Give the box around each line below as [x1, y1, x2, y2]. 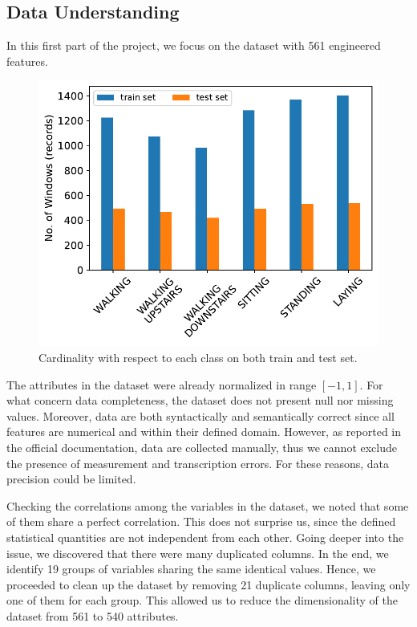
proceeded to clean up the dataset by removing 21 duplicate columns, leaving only [6, 576, 411, 592]
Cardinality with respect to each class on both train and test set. [38, 348, 358, 365]
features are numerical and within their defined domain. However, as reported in [6, 423, 401, 440]
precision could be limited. [6, 470, 136, 487]
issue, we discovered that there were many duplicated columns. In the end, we [6, 544, 389, 561]
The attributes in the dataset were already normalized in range [6, 376, 317, 393]
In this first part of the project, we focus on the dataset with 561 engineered [6, 37, 381, 54]
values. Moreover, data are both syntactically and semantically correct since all [6, 407, 395, 424]
